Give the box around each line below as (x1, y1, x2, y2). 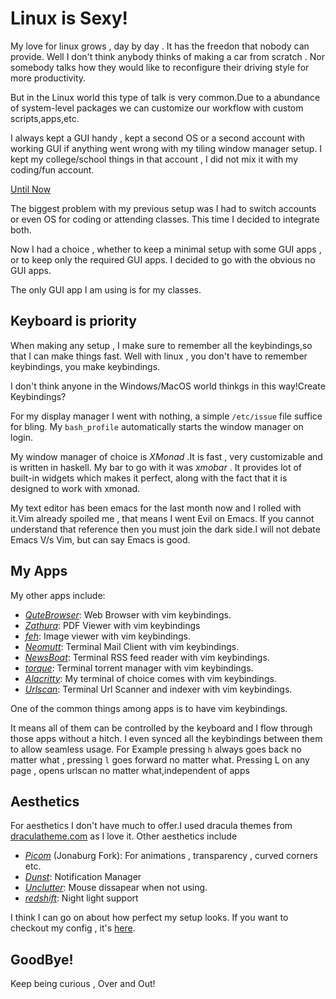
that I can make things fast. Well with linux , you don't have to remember (10, 350, 308, 362)
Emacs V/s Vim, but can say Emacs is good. (10, 533, 191, 546)
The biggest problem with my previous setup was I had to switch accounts (10, 202, 317, 214)
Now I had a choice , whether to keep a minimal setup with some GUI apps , (10, 243, 322, 255)
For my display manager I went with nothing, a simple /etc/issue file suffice (10, 410, 323, 422)
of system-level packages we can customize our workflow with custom (10, 102, 304, 114)
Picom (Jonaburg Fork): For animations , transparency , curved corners (24, 850, 318, 862)
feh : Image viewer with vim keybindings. (24, 630, 192, 642)
